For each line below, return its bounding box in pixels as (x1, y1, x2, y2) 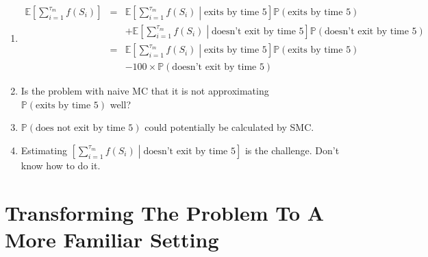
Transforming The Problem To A (5, 199, 325, 227)
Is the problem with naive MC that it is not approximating (21, 84, 269, 98)
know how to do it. (21, 158, 101, 173)
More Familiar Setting (5, 225, 219, 254)
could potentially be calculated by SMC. (144, 120, 314, 134)
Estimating (21, 143, 67, 157)
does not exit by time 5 (35, 123, 134, 134)
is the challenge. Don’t (244, 143, 340, 157)
